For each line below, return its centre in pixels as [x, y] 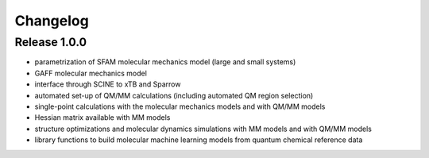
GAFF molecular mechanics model [91, 73]
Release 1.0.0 [51, 42]
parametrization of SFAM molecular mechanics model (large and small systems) [165, 62]
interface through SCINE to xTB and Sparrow [108, 84]
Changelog [52, 21]
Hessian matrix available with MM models [102, 118]
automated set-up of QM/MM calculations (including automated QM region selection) [174, 95]
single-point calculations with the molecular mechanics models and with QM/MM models [180, 106]
